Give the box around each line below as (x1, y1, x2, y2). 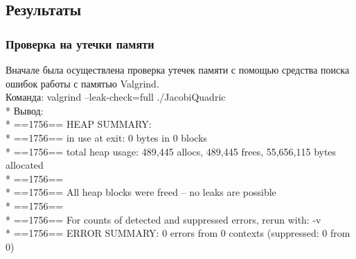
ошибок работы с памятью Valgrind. (6, 76, 159, 90)
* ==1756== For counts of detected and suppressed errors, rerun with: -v (6, 212, 321, 226)
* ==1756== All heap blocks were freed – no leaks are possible (6, 185, 276, 199)
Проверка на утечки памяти (6, 35, 154, 52)
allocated (6, 158, 44, 172)
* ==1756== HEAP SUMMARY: (6, 117, 152, 131)
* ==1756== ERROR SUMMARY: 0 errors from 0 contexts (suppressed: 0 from (6, 226, 350, 240)
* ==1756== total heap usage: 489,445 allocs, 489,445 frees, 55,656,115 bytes (6, 144, 337, 158)
